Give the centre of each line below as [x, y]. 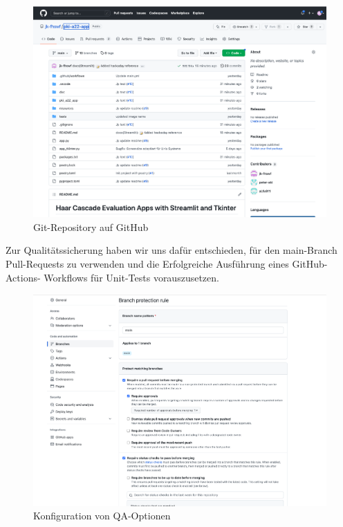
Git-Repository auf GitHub [91, 226]
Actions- [23, 277]
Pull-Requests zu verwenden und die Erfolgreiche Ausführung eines [147, 264]
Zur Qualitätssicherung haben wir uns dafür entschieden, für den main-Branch [171, 250]
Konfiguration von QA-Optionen [102, 516]
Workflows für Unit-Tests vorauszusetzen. [131, 277]
